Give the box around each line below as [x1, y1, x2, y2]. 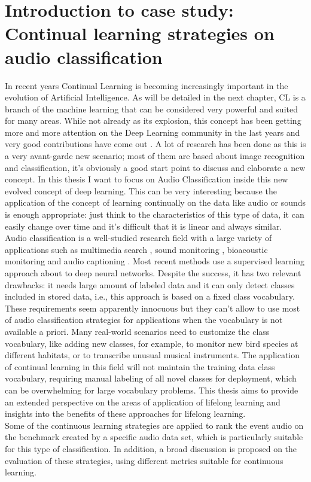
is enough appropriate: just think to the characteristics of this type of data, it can [5, 208, 304, 221]
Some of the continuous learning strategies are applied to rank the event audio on [5, 419, 304, 431]
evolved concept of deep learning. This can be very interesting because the [5, 184, 277, 197]
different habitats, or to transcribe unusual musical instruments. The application [5, 349, 300, 361]
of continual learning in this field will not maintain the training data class [5, 360, 275, 373]
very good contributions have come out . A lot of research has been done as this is [5, 138, 306, 150]
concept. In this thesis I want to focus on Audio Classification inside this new [5, 173, 288, 185]
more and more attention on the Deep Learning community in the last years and [5, 126, 300, 138]
